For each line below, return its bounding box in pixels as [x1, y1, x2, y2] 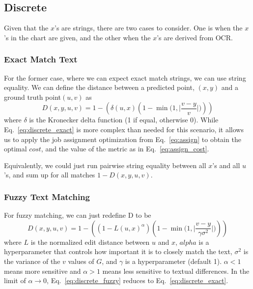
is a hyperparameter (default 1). [125, 256, 222, 266]
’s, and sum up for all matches [4, 170, 95, 180]
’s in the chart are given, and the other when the [4, 32, 151, 42]
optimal [4, 144, 27, 154]
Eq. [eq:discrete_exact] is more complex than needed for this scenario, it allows [4, 124, 244, 134]
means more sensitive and [4, 265, 81, 276]
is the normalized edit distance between [30, 236, 150, 247]
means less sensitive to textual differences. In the [102, 265, 250, 276]
